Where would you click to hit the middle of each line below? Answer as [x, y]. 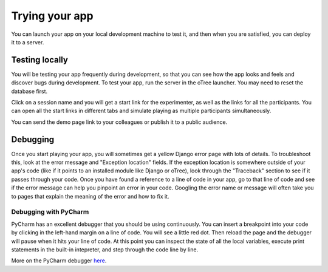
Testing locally [39, 60]
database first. [29, 91]
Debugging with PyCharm [50, 212]
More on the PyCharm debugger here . [59, 260]
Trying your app [52, 16]
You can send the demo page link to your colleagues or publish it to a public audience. [119, 122]
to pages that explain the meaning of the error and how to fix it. [90, 196]
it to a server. [28, 42]
